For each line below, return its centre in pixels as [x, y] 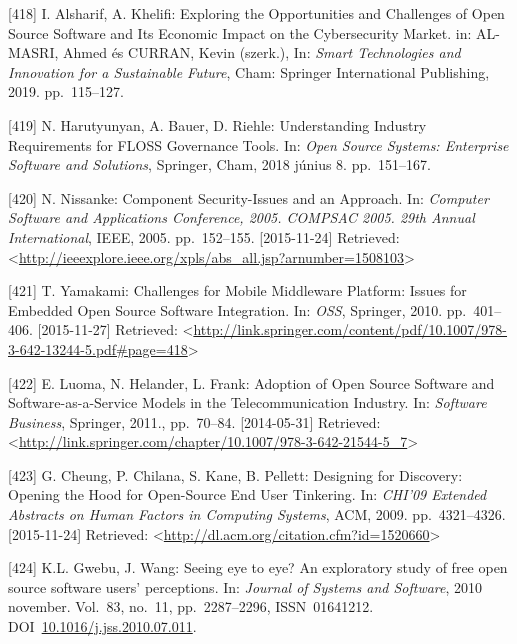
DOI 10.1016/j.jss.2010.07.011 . [102, 626]
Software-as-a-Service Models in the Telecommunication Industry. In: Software [247, 402]
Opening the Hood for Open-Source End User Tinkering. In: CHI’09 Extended [247, 494]
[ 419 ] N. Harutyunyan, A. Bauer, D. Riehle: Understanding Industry [217, 124]
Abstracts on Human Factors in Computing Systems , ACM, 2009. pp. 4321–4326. [257, 514]
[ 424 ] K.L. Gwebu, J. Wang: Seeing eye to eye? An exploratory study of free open [258, 567]
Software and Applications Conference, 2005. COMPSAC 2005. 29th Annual [241, 217]
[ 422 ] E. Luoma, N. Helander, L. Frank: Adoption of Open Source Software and [251, 382]
